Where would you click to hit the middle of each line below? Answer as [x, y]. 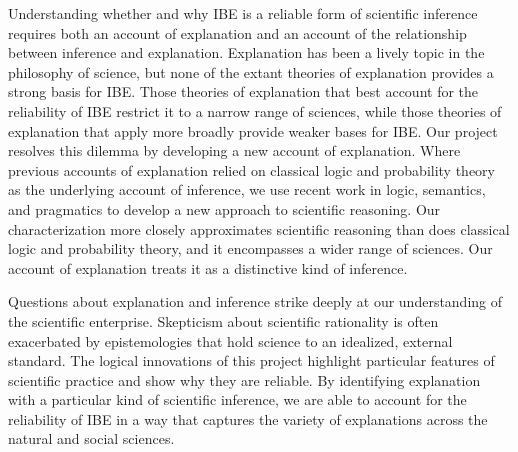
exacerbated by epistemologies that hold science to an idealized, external [230, 340]
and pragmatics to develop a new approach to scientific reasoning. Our [224, 208]
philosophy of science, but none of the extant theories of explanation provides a [251, 71]
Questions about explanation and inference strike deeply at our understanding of [255, 301]
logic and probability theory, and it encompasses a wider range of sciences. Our [250, 248]
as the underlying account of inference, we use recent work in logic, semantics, [247, 189]
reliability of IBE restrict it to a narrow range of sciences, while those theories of [255, 110]
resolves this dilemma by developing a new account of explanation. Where [234, 150]
